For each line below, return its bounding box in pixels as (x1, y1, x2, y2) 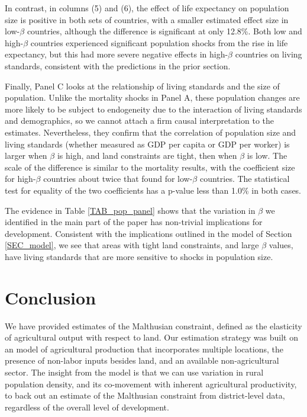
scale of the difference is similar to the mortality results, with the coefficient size (5, 161, 295, 173)
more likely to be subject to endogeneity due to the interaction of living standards (5, 102, 302, 115)
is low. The (247, 149, 287, 162)
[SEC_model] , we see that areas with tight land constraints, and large (5, 239, 259, 251)
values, (269, 239, 293, 251)
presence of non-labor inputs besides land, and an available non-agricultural (5, 354, 279, 367)
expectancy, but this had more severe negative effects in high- (5, 48, 228, 60)
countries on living (235, 48, 302, 60)
